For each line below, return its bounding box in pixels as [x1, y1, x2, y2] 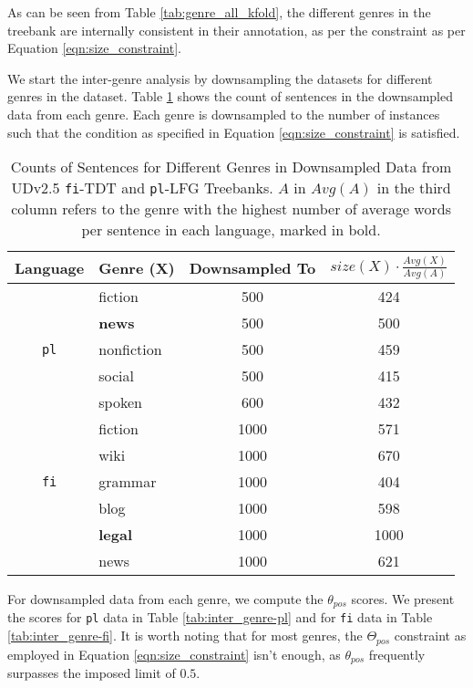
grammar [98, 471, 157, 493]
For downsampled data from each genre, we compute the [7, 589, 324, 609]
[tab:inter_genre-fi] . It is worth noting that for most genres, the [7, 626, 363, 645]
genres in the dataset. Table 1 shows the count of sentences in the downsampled [7, 87, 453, 106]
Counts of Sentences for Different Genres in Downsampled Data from [10, 156, 452, 178]
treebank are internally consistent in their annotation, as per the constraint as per [7, 20, 466, 39]
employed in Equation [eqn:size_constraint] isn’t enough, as [7, 644, 341, 663]
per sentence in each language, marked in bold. [81, 219, 381, 241]
